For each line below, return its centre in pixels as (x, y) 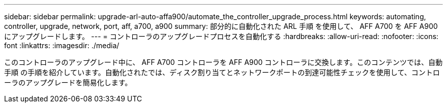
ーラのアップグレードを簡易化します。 (68, 82)
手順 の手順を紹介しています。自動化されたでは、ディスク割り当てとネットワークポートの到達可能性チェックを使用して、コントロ (222, 72)
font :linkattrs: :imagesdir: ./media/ (62, 45)
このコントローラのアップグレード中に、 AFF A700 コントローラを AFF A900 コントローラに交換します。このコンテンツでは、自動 (224, 62)
